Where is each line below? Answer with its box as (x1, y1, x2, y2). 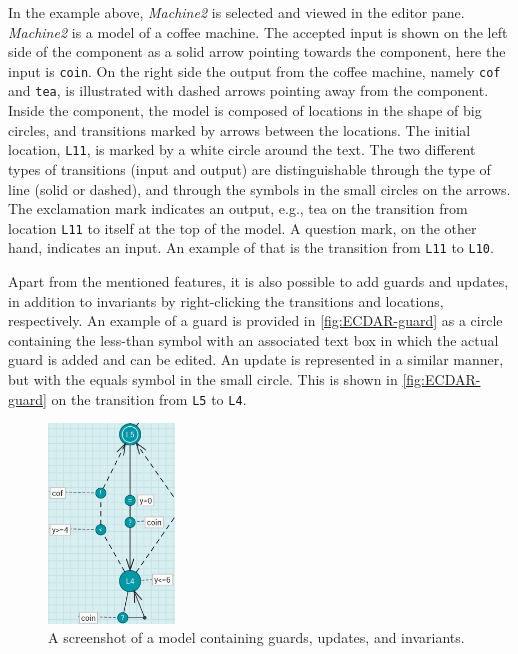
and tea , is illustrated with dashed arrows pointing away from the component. (8, 80, 489, 101)
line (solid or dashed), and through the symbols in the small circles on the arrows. (8, 178, 511, 199)
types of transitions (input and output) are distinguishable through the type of (8, 158, 491, 179)
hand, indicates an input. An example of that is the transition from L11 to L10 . (8, 237, 494, 258)
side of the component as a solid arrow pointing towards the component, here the (8, 41, 506, 62)
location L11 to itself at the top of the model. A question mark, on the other (8, 217, 477, 238)
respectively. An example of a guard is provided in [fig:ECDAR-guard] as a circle (8, 310, 503, 331)
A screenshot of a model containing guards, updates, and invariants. (48, 627, 465, 648)
